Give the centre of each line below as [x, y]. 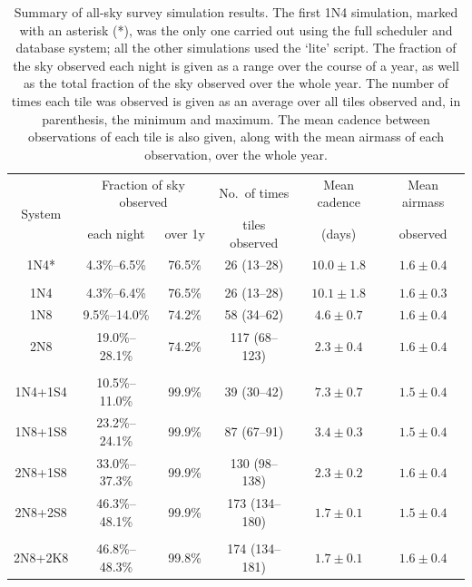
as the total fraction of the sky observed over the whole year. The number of [236, 83]
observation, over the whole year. [236, 154]
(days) [339, 233]
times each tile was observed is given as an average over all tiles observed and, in [236, 100]
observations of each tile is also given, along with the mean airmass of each [236, 137]
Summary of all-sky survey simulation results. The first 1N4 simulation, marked [236, 12]
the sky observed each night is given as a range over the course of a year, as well [236, 65]
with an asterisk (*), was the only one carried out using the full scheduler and [236, 29]
